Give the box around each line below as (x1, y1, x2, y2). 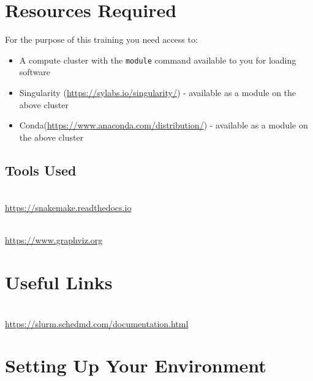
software (19, 65, 51, 78)
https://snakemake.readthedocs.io (5, 201, 132, 214)
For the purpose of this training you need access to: (5, 33, 198, 46)
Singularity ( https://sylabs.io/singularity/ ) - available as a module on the (19, 86, 296, 98)
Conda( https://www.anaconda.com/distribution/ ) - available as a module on (19, 119, 308, 131)
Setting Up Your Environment (5, 353, 266, 378)
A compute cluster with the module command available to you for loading (19, 53, 296, 66)
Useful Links (5, 270, 113, 295)
